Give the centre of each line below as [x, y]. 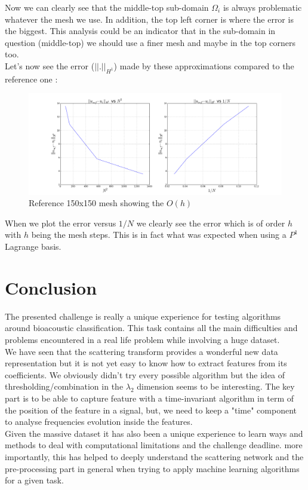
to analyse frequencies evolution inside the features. [99, 422]
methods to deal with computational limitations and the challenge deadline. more [154, 445]
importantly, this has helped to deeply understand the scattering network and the [154, 456]
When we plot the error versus [61, 223]
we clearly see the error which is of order [211, 223]
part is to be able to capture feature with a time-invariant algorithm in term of [150, 398]
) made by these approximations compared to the [204, 65]
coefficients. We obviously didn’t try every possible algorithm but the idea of [145, 374]
